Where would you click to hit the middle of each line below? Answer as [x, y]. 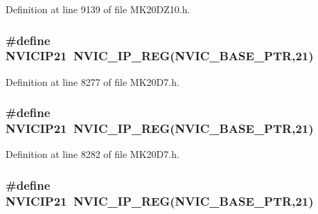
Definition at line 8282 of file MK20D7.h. [92, 154]
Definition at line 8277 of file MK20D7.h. [92, 81]
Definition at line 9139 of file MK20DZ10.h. [98, 9]
